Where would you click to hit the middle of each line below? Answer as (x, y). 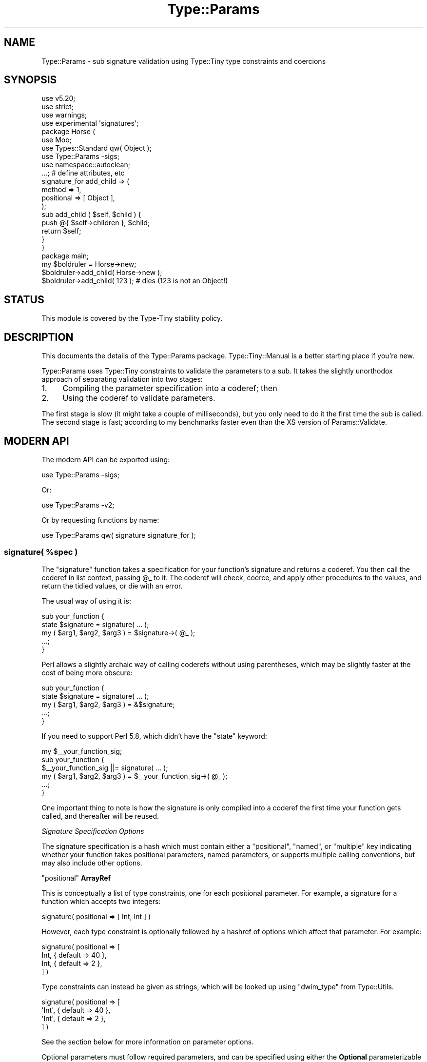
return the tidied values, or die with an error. (112, 586)
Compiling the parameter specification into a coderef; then (170, 388)
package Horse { (68, 132)
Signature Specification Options (93, 831)
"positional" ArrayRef (76, 878)
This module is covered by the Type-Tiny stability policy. (132, 318)
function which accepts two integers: (101, 901)
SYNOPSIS (30, 80)
